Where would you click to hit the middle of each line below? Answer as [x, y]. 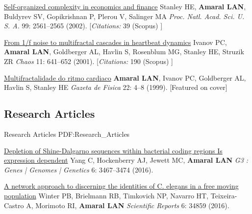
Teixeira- [224, 195]
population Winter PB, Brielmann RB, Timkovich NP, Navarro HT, [106, 195]
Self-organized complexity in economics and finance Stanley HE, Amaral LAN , [125, 6]
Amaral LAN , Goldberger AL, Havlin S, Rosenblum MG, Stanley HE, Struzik [124, 52]
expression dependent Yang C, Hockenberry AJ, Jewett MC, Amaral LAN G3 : [126, 160]
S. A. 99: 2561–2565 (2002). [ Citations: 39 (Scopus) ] [83, 26]
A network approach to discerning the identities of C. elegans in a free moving [121, 186]
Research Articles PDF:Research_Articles [67, 134]
